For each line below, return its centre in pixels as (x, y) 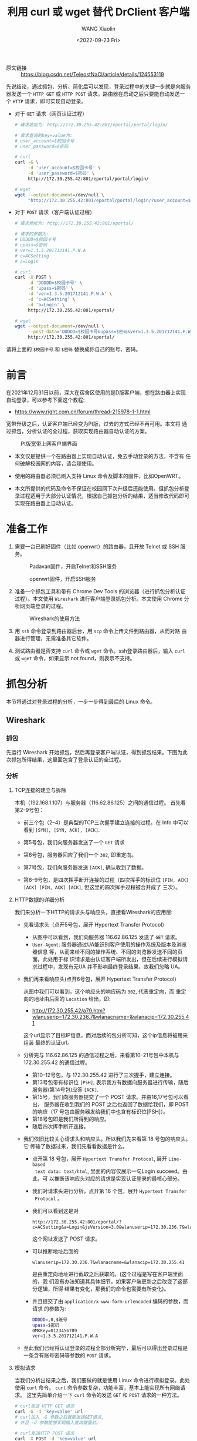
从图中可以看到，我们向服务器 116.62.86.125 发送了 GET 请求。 (106, 937)
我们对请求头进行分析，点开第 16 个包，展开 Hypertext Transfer (109, 1191)
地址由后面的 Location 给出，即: (72, 999)
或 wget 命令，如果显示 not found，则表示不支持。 (75, 658)
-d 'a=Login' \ (46, 305)
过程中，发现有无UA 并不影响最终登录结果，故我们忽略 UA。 (110, 966)
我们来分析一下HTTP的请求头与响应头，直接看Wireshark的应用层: (94, 912)
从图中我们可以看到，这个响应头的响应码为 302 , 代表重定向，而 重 (102, 991)
